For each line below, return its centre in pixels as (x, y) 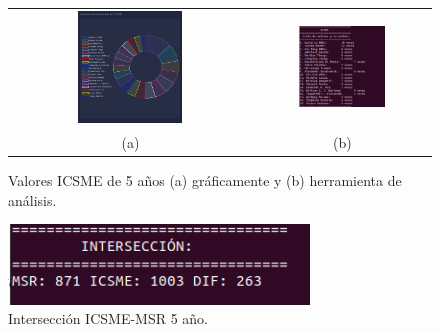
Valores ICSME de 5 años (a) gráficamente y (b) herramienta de (205, 179)
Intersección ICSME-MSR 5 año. (108, 318)
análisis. (32, 199)
